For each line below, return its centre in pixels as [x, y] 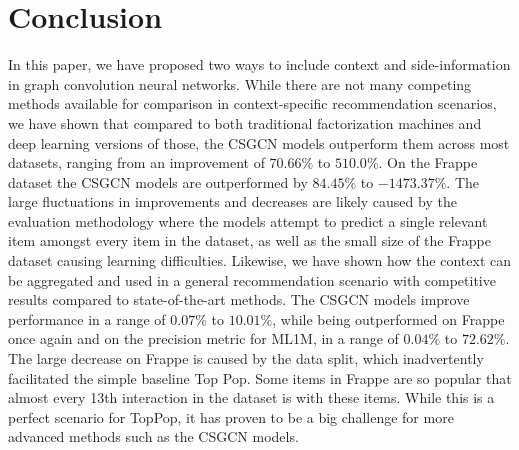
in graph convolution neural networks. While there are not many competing [240, 83]
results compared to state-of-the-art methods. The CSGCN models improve [239, 299]
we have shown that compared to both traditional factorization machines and [245, 122]
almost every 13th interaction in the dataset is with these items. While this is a [251, 397]
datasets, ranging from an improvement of [136, 162]
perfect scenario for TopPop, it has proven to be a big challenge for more [231, 416]
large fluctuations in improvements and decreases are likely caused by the [232, 201]
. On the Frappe [428, 162]
